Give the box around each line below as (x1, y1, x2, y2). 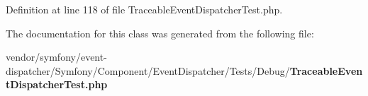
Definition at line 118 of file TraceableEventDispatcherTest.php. (6, 2, 283, 16)
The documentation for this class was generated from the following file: (6, 25, 314, 40)
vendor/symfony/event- (6, 49, 107, 64)
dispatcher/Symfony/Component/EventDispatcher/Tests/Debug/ (6, 63, 290, 78)
